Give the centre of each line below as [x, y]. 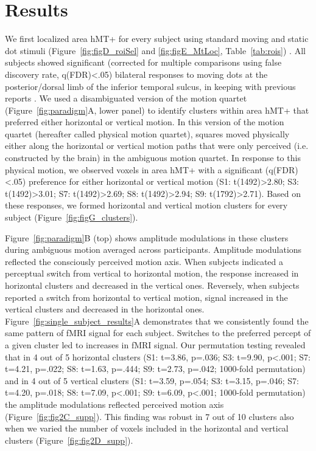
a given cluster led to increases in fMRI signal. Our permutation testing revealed [155, 344]
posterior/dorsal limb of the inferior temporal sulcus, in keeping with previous [150, 86]
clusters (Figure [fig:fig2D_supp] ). [69, 440]
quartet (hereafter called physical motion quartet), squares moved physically [147, 133]
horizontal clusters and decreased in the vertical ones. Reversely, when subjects [152, 285]
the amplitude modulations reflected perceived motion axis [114, 404]
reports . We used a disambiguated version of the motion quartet [126, 98]
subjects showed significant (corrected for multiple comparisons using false [143, 62]
